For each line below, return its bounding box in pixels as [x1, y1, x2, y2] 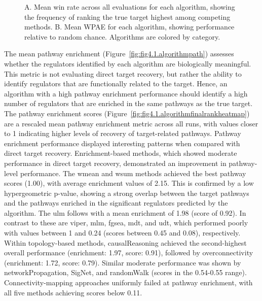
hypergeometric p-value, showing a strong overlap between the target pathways [4, 187, 249, 198]
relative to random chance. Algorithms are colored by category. [24, 31, 220, 42]
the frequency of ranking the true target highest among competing [24, 11, 231, 22]
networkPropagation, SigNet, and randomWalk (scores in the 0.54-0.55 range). [4, 267, 247, 278]
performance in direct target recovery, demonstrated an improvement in [4, 157, 227, 168]
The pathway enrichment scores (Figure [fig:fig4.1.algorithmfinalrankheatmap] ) [4, 108, 250, 118]
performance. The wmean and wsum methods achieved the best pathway [20, 168, 246, 178]
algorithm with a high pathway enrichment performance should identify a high [4, 88, 248, 98]
